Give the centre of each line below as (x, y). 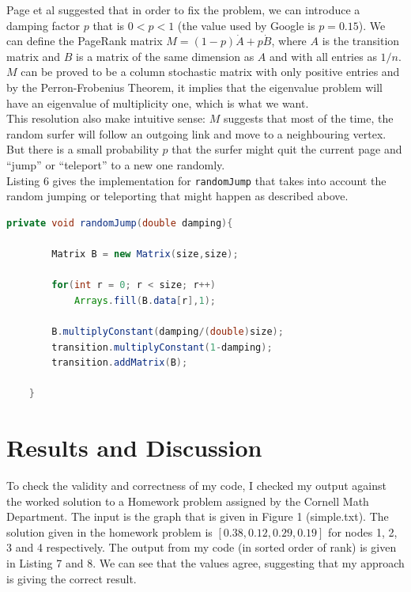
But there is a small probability (83, 149)
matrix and (34, 56)
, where (289, 41)
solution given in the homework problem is (109, 531)
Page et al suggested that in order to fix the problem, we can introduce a (183, 9)
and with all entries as (323, 56)
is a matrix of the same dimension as (165, 56)
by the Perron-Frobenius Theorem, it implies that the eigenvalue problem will (194, 87)
